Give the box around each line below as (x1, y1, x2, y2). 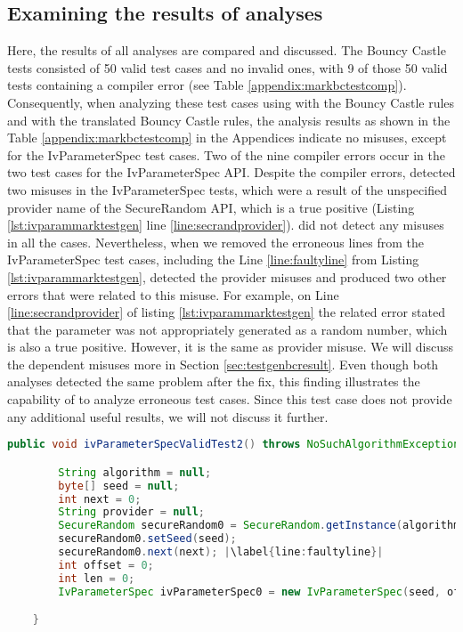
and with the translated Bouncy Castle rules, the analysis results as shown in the (7, 110, 451, 129)
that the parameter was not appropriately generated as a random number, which (7, 320, 448, 338)
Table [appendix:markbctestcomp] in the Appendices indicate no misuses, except (7, 128, 447, 147)
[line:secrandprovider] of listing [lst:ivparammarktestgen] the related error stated (7, 303, 445, 321)
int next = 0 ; (58, 492, 142, 506)
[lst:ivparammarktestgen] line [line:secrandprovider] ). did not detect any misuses (7, 215, 444, 234)
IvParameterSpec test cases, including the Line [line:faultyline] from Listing (7, 250, 419, 269)
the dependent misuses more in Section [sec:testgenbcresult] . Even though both (7, 354, 439, 373)
